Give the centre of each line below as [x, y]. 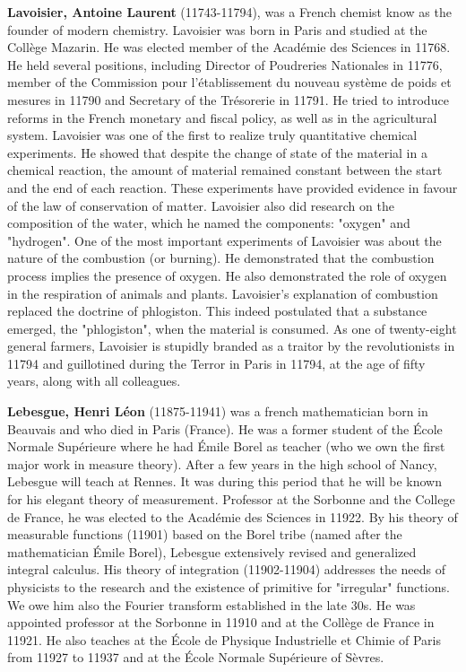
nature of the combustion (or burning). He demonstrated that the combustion [221, 258]
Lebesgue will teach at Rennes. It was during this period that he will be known [224, 481]
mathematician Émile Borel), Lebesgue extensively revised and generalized [212, 551]
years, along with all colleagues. [94, 381]
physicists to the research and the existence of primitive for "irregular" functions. [229, 587]
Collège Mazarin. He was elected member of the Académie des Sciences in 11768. [229, 47]
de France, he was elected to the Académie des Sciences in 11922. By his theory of [233, 516]
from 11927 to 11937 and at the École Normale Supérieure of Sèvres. [196, 657]
